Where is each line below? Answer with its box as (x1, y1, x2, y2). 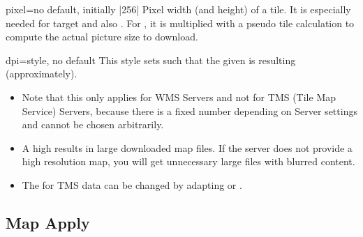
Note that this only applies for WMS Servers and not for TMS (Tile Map (22, 89, 336, 104)
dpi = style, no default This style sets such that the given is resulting (6, 52, 296, 67)
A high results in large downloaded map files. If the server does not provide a (22, 140, 353, 155)
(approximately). (6, 66, 77, 81)
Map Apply (6, 211, 90, 233)
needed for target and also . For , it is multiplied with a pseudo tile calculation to (6, 15, 355, 30)
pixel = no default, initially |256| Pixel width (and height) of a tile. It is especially (6, 2, 351, 16)
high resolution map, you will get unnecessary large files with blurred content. (22, 154, 355, 169)
